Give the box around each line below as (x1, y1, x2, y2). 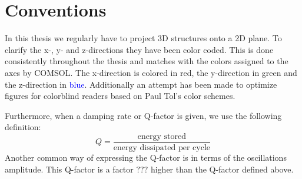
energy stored (137, 132, 186, 141)
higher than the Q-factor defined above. (150, 163, 294, 175)
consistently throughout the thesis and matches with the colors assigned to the (5, 55, 288, 67)
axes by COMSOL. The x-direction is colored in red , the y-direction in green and (5, 66, 297, 78)
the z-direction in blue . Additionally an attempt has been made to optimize (5, 78, 277, 90)
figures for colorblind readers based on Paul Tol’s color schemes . (5, 89, 235, 102)
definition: (5, 121, 41, 133)
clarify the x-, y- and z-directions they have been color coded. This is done (5, 43, 274, 55)
